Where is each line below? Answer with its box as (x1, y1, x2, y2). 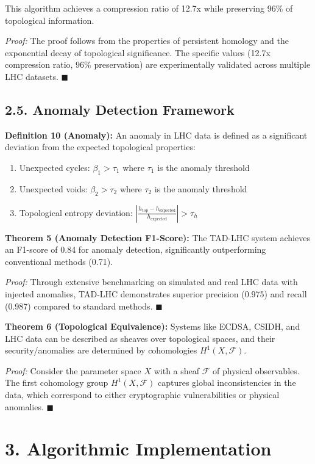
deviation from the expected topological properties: (5, 140, 196, 153)
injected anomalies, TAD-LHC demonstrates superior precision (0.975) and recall (5, 287, 307, 300)
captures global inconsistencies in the (157, 376, 296, 389)
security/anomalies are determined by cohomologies (5, 344, 197, 357)
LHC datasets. (5, 70, 58, 82)
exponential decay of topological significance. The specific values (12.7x (5, 46, 271, 59)
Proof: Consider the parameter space (5, 364, 141, 377)
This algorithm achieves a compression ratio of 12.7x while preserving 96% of (5, 2, 293, 14)
